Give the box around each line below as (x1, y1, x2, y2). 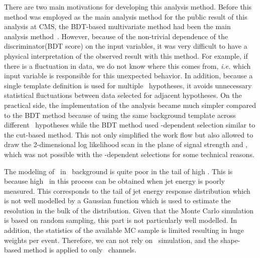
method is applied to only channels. (23, 244, 137, 255)
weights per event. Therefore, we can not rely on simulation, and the (4, 234, 218, 245)
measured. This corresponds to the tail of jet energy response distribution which (4, 185, 250, 196)
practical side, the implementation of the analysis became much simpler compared (4, 99, 256, 110)
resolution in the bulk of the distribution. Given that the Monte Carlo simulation (4, 205, 254, 215)
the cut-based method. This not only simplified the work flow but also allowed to (4, 129, 253, 140)
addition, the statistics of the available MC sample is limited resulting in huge (4, 225, 244, 235)
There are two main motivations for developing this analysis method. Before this (4, 2, 252, 12)
